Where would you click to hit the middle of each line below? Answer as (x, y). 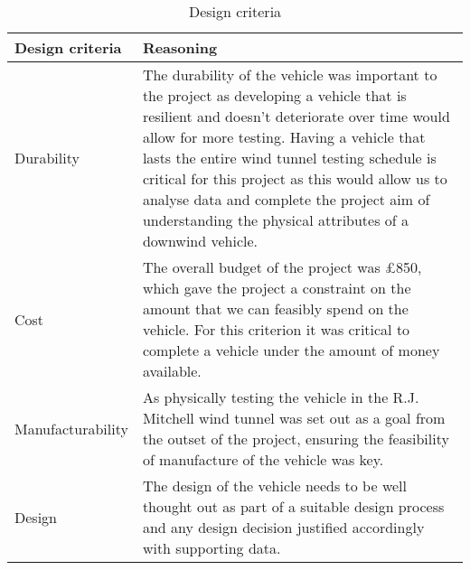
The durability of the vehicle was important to (290, 75)
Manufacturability (71, 428)
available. (172, 371)
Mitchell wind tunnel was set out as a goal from (294, 418)
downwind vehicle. (200, 241)
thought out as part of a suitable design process (293, 506)
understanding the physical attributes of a (276, 220)
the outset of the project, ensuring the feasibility (296, 439)
